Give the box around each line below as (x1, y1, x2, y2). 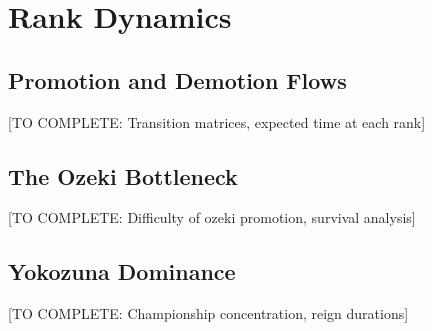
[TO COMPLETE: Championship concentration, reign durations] (8, 303, 409, 324)
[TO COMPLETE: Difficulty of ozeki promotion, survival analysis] (8, 207, 416, 228)
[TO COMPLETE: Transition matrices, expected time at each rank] (8, 111, 426, 132)
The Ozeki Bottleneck (8, 160, 238, 191)
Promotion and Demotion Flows (8, 64, 347, 95)
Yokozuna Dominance (8, 256, 236, 287)
